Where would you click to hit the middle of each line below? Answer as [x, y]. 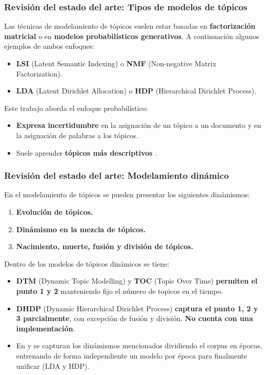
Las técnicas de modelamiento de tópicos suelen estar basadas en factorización [130, 26]
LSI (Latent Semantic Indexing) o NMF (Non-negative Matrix [116, 63]
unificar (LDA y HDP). [53, 365]
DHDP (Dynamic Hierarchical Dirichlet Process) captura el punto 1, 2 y [137, 308]
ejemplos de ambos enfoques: [49, 46]
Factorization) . [39, 73]
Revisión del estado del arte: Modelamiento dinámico [117, 175]
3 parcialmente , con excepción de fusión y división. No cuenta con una [135, 318]
